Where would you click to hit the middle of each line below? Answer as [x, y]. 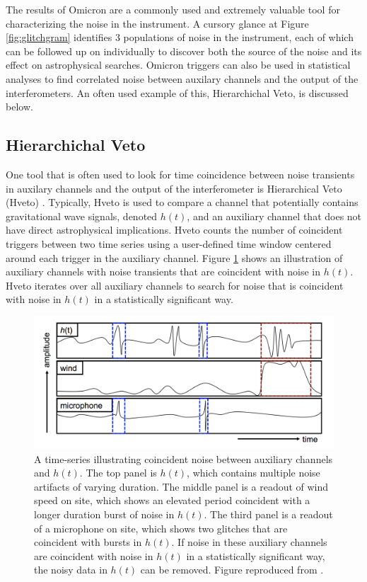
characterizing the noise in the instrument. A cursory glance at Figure [157, 23]
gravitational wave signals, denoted [82, 216]
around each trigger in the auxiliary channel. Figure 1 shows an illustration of [174, 257]
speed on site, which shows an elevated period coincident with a [172, 500]
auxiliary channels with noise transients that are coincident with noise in [163, 272]
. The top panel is [118, 473]
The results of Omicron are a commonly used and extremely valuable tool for [173, 9]
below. [19, 107]
